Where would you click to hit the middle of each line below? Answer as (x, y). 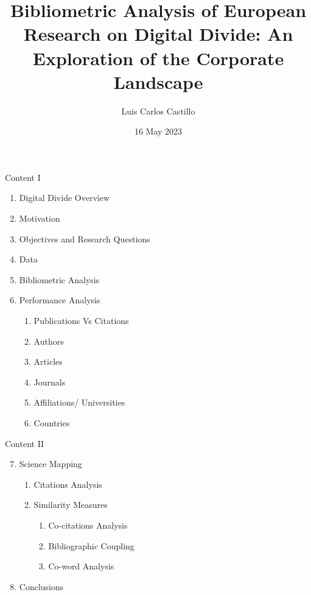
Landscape (158, 81)
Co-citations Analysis (88, 525)
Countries (52, 423)
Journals (50, 382)
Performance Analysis (60, 300)
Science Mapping (51, 464)
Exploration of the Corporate (158, 58)
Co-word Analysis (81, 566)
